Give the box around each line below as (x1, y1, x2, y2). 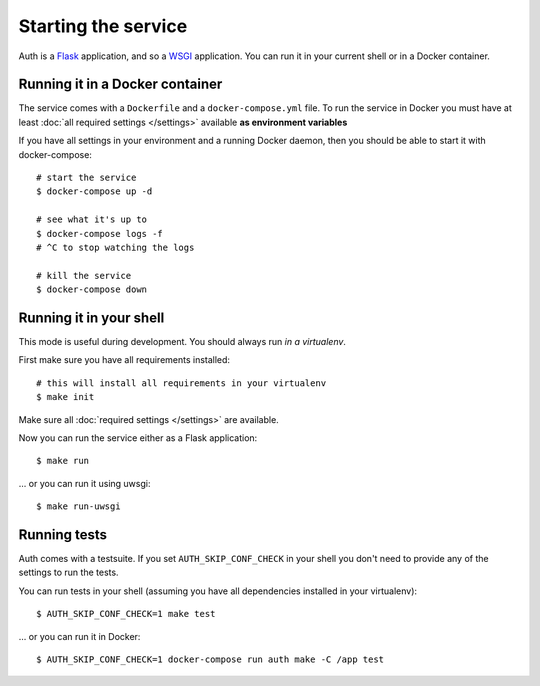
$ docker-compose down (36, 284, 148, 295)
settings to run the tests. (18, 566, 119, 579)
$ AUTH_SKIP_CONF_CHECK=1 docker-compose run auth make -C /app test (36, 654, 385, 665)
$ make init (36, 391, 95, 403)
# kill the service (36, 270, 132, 281)
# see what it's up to (36, 214, 148, 225)
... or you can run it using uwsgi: (18, 477, 151, 489)
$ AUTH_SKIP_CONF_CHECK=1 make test (36, 608, 216, 620)
